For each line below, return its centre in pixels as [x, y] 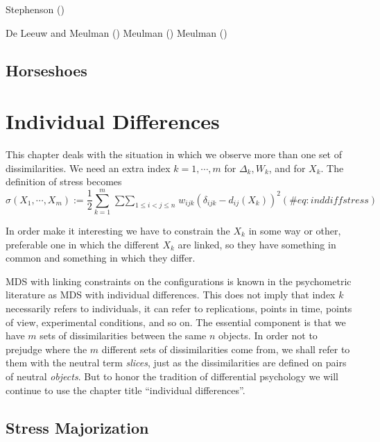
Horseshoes [46, 70]
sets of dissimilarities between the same [123, 335]
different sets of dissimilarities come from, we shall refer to [226, 349]
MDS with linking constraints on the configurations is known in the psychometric [179, 281]
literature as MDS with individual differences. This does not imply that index [171, 295]
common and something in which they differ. [101, 258]
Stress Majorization [77, 427]
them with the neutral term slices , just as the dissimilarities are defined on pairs [176, 363]
